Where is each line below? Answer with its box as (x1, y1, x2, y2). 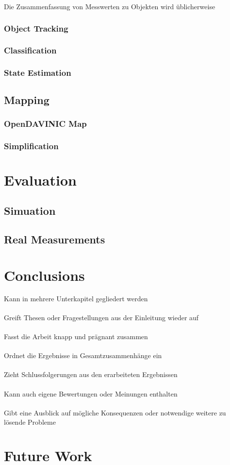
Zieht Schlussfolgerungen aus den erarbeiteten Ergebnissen (4, 369, 178, 379)
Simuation (4, 203, 56, 218)
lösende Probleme (4, 417, 56, 427)
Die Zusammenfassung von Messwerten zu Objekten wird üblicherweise (4, 1, 215, 11)
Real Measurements (4, 232, 105, 247)
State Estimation (4, 67, 71, 79)
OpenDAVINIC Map (4, 117, 87, 129)
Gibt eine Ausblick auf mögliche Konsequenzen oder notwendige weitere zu (4, 407, 226, 417)
